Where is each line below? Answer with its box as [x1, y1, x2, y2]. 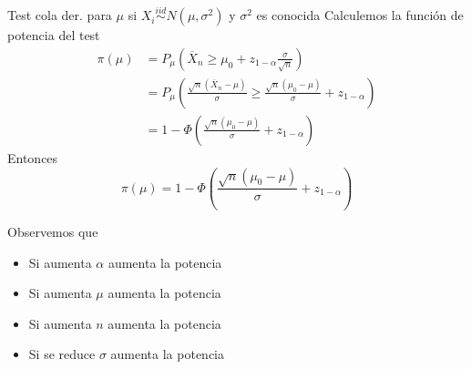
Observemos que [7, 221, 98, 241]
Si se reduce [28, 344, 96, 364]
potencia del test [7, 26, 100, 45]
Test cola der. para [7, 5, 112, 25]
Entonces [7, 148, 58, 167]
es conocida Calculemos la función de [256, 5, 464, 25]
